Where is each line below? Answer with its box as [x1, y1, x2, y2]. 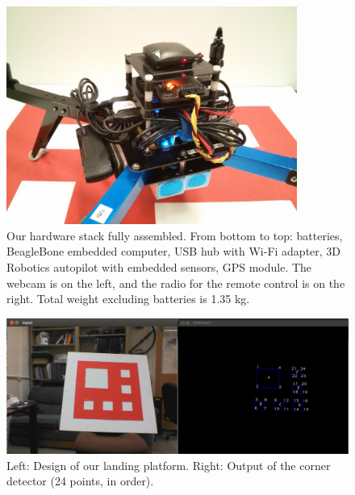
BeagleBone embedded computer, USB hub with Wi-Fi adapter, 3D [6, 243, 341, 260]
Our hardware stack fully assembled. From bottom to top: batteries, [6, 227, 343, 243]
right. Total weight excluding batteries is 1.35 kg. [6, 290, 250, 307]
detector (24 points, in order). [6, 472, 154, 489]
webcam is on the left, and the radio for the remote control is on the [6, 274, 345, 291]
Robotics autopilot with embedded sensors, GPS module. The [6, 259, 312, 276]
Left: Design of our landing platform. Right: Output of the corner [6, 456, 331, 473]
